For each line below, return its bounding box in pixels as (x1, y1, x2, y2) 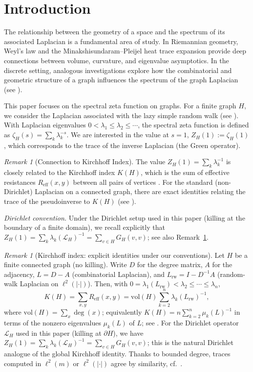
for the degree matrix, (137, 259, 203, 270)
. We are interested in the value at (66, 129, 169, 140)
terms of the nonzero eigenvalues (4, 317, 101, 327)
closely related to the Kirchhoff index (4, 167, 115, 177)
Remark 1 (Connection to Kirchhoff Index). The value (4, 156, 166, 167)
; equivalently (102, 307, 142, 317)
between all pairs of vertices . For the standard (73, 176, 213, 187)
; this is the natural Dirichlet (147, 337, 233, 347)
